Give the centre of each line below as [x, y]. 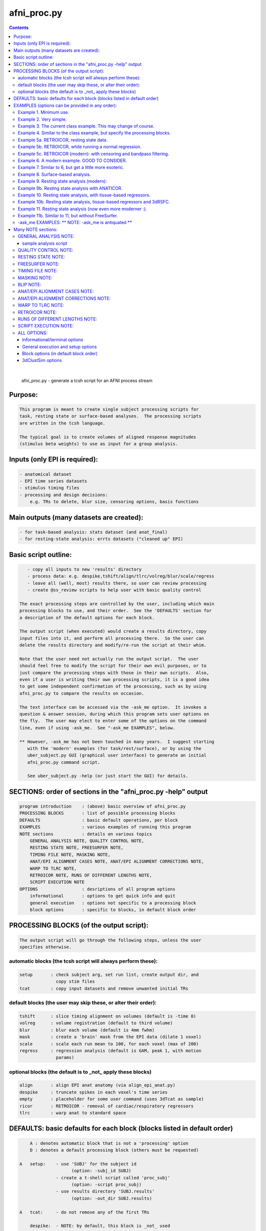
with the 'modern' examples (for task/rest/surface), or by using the [114, 748]
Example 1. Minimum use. [44, 112]
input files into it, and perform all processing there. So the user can [112, 638]
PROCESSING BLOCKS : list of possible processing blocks [98, 813]
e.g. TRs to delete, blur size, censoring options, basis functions [114, 502]
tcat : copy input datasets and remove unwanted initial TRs [104, 988]
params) [65, 1058]
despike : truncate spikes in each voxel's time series [94, 1092]
